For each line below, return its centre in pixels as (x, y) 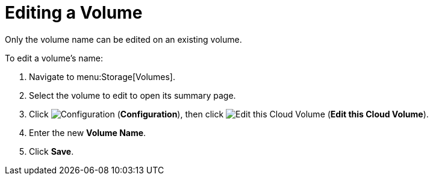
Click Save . (51, 151)
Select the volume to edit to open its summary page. (132, 95)
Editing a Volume (74, 13)
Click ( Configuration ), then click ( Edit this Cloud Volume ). (229, 114)
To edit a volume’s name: (54, 58)
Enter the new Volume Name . (88, 132)
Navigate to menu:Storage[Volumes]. (102, 76)
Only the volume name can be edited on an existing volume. (123, 39)
